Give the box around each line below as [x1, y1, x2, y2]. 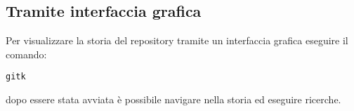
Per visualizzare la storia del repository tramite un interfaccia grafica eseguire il [6, 33, 348, 48]
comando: [6, 46, 47, 61]
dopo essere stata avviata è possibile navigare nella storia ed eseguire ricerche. [6, 92, 341, 107]
